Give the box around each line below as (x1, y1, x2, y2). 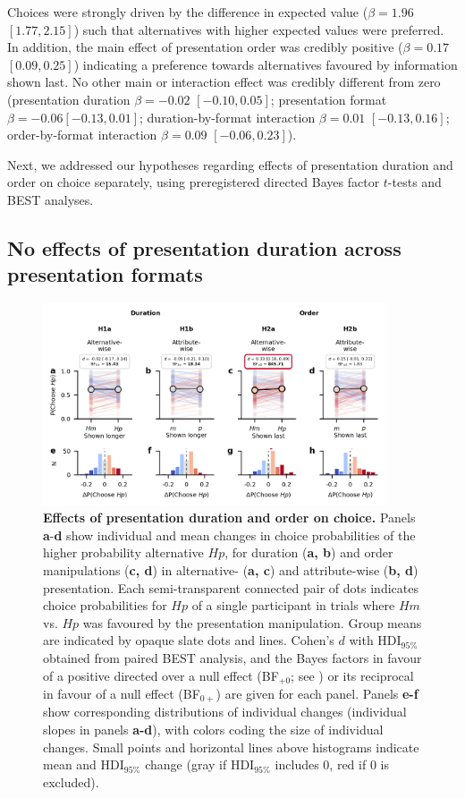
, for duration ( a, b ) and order (224, 543, 393, 562)
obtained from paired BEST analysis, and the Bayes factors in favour (43, 648, 422, 666)
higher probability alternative (43, 543, 204, 562)
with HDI (349, 631, 402, 649)
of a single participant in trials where (191, 596, 395, 615)
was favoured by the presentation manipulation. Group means (82, 613, 422, 632)
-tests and (387, 173, 442, 191)
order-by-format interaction (7, 125, 157, 144)
